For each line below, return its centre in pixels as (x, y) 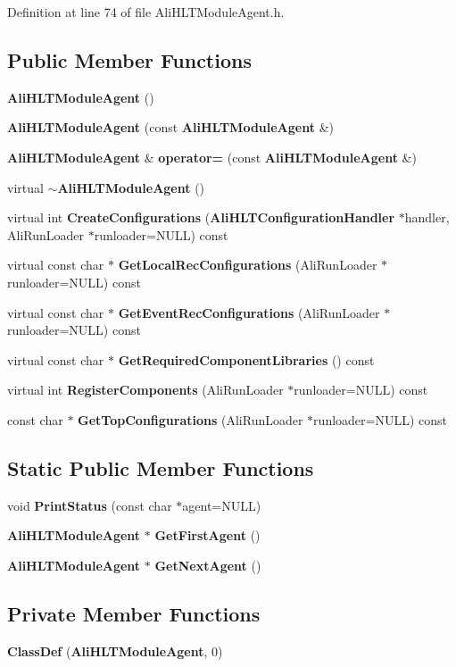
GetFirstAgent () (207, 535)
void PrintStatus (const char (90, 505)
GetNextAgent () (208, 565)
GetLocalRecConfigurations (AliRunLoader (248, 265)
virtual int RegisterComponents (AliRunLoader (145, 390)
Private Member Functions (134, 613)
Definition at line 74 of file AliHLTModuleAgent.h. (146, 12)
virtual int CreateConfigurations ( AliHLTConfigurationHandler (201, 217)
